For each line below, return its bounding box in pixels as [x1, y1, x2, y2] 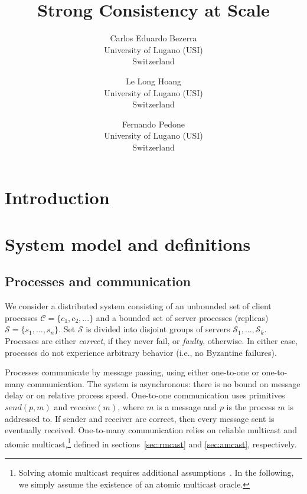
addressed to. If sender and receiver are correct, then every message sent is [5, 412, 275, 424]
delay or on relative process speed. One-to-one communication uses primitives [5, 389, 285, 401]
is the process [226, 400, 275, 413]
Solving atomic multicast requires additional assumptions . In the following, [18, 466, 294, 479]
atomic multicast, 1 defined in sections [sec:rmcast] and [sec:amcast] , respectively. [5, 436, 297, 450]
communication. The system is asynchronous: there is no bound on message [27, 377, 301, 390]
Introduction [5, 185, 110, 210]
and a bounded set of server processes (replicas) [96, 311, 269, 323]
